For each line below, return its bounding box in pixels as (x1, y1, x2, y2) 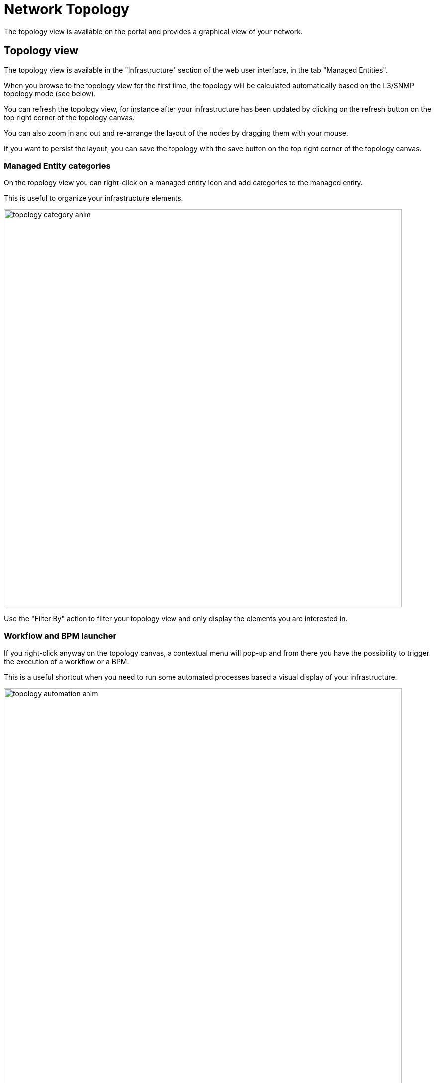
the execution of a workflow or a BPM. (4, 657, 129, 666)
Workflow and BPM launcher (4, 631, 117, 641)
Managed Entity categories (4, 160, 111, 171)
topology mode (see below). (4, 89, 96, 98)
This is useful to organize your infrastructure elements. (4, 194, 183, 203)
